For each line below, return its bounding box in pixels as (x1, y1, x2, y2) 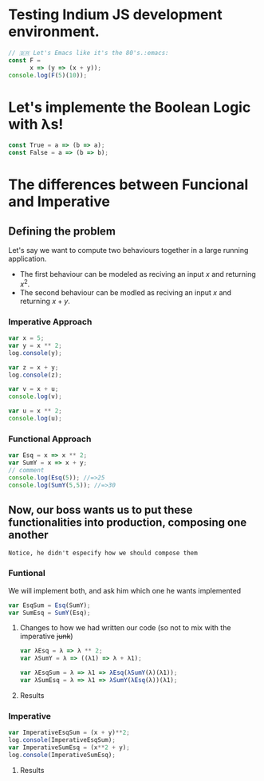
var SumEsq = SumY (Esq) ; (8, 609, 91, 617)
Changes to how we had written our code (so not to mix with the (19, 623, 231, 633)
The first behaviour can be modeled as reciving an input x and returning (19, 270, 257, 279)
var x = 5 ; (8, 334, 45, 342)
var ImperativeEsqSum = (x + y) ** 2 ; (8, 728, 130, 737)
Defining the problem (8, 224, 116, 238)
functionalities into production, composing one (8, 516, 247, 530)
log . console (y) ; (8, 349, 62, 357)
